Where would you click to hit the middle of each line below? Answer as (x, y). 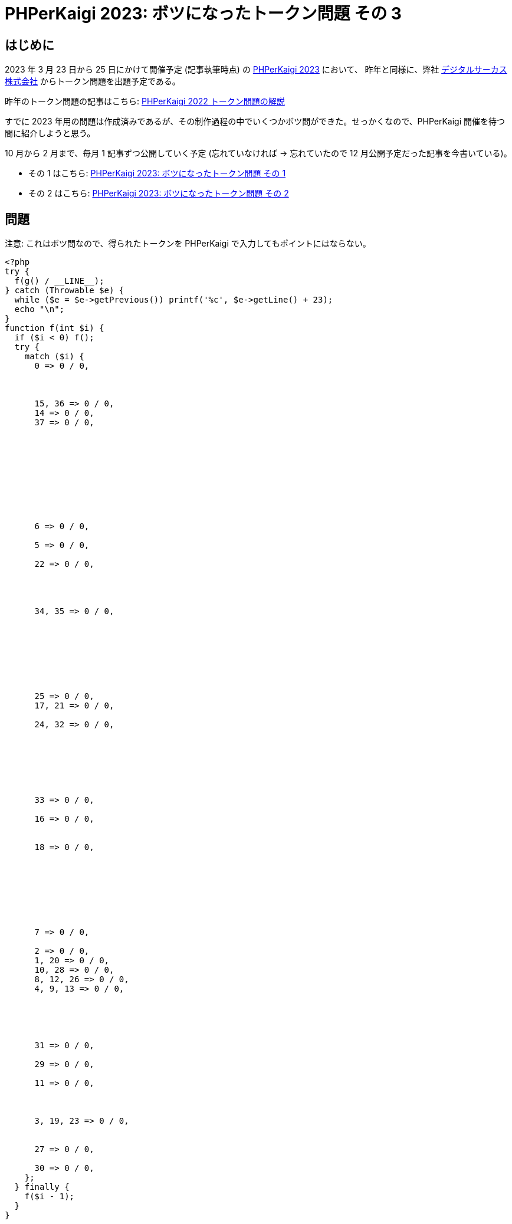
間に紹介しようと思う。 (50, 133)
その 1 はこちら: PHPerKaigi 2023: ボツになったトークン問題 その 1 (157, 173)
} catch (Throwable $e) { (65, 291)
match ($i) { (54, 357)
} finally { (42, 1187)
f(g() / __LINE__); (59, 281)
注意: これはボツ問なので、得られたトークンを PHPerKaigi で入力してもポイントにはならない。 (188, 244)
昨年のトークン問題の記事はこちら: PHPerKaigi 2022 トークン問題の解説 (145, 101)
